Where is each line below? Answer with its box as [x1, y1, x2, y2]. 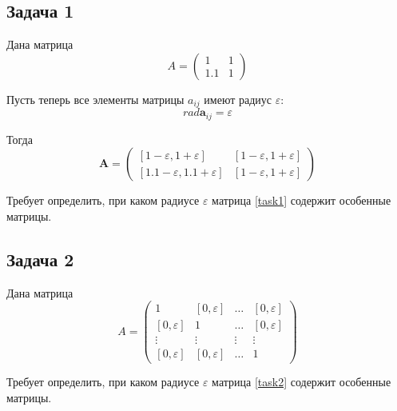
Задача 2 [6, 246, 74, 271]
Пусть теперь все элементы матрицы [6, 90, 185, 107]
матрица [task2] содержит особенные [212, 373, 391, 390]
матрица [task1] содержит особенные [212, 192, 391, 209]
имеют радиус [204, 90, 272, 107]
